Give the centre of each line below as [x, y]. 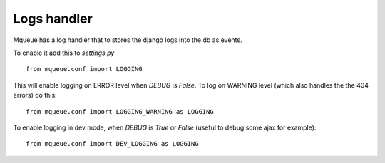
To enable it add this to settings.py [64, 53]
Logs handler [53, 19]
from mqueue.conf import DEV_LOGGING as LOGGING [112, 144]
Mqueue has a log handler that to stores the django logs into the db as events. [128, 40]
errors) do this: [35, 95]
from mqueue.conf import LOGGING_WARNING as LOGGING [120, 111]
